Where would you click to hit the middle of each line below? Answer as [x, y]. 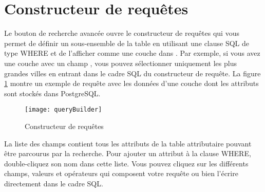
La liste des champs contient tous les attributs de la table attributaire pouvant [128, 143]
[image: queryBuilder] [63, 110]
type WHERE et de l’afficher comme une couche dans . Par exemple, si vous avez [132, 53]
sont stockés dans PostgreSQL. [52, 93]
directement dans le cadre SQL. [54, 183]
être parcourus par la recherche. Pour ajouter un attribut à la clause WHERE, [128, 153]
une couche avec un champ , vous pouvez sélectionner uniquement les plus [120, 63]
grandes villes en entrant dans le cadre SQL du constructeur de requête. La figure [132, 73]
